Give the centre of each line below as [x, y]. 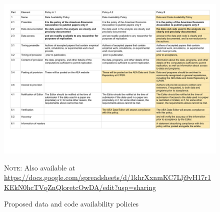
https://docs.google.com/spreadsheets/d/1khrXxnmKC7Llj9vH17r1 [107, 177]
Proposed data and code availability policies [71, 204]
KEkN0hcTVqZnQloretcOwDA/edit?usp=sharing [80, 187]
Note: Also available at [40, 167]
